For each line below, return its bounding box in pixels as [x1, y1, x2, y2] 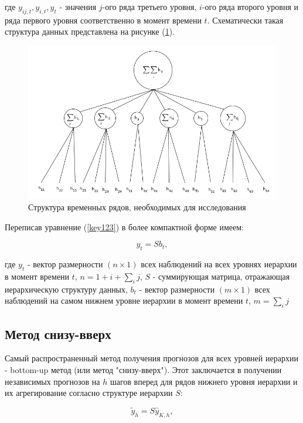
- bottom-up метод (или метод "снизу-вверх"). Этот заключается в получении [5, 364, 282, 376]
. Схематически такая [207, 14, 284, 26]
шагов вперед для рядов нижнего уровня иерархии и [110, 375, 298, 387]
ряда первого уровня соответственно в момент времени [5, 14, 202, 26]
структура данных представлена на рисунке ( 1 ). [5, 25, 175, 38]
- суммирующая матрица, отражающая [152, 270, 290, 283]
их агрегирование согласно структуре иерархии [5, 387, 173, 399]
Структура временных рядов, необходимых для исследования [28, 201, 246, 213]
